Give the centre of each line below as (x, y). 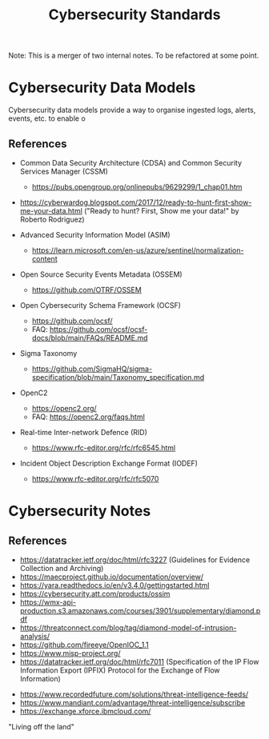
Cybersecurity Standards (134, 15)
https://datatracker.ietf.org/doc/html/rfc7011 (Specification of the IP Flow (139, 661)
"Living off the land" (41, 726)
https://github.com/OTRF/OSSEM (86, 290)
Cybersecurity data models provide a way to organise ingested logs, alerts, (132, 110)
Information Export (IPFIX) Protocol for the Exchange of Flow (120, 670)
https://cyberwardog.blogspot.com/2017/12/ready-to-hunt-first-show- (136, 202)
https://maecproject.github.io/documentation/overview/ (112, 577)
